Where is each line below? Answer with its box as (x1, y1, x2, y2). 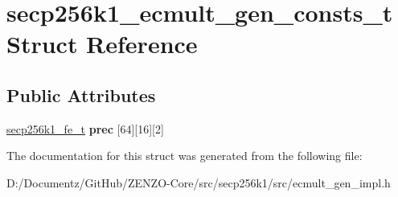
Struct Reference (6, 27, 198, 60)
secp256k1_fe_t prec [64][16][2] (6, 120, 164, 137)
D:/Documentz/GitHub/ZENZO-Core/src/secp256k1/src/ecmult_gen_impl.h (6, 174, 391, 191)
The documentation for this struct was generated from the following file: (6, 147, 363, 164)
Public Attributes (6, 82, 156, 107)
